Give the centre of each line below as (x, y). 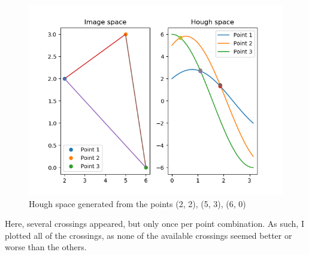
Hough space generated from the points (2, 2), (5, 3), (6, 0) (137, 203)
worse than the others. (46, 247)
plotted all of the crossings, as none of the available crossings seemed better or (149, 235)
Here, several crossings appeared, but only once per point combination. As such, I (154, 224)
